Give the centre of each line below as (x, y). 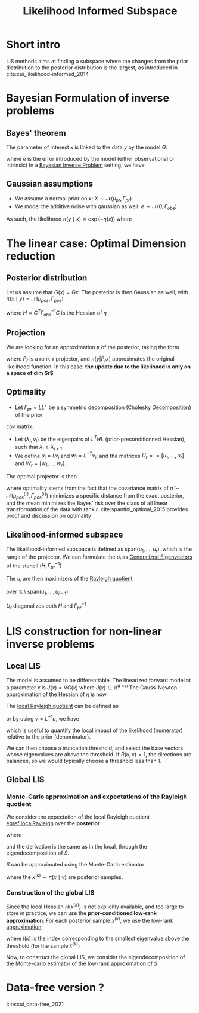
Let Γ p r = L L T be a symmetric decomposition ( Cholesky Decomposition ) (103, 407)
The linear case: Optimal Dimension (96, 243)
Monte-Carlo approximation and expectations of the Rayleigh (97, 797)
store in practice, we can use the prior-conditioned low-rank (81, 913)
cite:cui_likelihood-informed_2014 (48, 74)
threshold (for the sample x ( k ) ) (43, 945)
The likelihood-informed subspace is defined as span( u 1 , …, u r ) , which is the (99, 550)
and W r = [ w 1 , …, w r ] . (41, 464)
